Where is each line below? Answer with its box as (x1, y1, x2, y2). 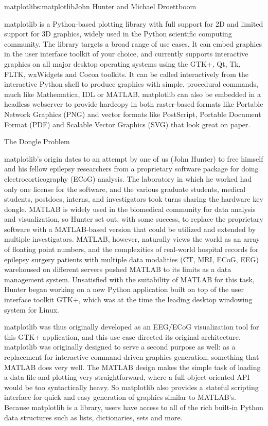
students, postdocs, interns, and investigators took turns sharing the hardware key (4, 193, 263, 204)
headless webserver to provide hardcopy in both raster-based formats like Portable (4, 99, 263, 109)
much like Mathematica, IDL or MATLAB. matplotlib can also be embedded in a (4, 88, 261, 99)
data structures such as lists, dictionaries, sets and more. (4, 412, 183, 422)
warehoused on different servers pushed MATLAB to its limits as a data (4, 264, 231, 275)
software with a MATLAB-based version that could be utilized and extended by (4, 223, 256, 234)
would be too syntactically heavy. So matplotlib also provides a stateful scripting (4, 381, 259, 392)
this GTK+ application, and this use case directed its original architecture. (4, 331, 241, 342)
